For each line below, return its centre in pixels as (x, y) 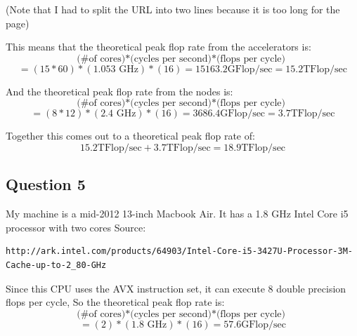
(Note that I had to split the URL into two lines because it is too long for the (173, 9)
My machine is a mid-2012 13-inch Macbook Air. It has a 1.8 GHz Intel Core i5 (177, 214)
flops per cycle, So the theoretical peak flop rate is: (115, 302)
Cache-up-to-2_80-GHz (56, 265)
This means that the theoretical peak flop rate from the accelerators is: (158, 47)
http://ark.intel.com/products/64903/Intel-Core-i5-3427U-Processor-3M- (179, 251)
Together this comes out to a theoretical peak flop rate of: (130, 136)
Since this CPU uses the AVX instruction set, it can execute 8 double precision (176, 288)
